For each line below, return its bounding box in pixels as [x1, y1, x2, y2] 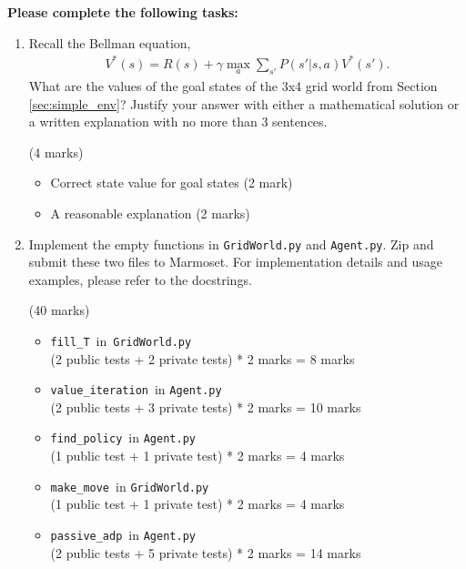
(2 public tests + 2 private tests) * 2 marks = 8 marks [50, 349, 355, 368]
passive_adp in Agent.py [50, 524, 196, 544]
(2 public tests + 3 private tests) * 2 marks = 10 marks [50, 397, 361, 416]
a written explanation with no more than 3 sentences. [28, 112, 328, 131]
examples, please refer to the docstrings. [28, 269, 252, 289]
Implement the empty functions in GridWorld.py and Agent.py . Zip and [28, 234, 434, 253]
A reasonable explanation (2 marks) [50, 203, 250, 222]
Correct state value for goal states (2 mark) [50, 173, 293, 192]
